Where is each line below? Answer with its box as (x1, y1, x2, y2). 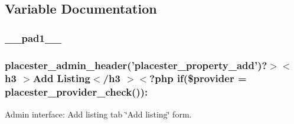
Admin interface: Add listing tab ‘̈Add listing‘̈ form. (5, 107, 192, 120)
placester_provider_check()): (5, 84, 148, 99)
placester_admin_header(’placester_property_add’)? (5, 57, 267, 72)
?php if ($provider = (149, 71, 247, 86)
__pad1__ (5, 30, 62, 45)
